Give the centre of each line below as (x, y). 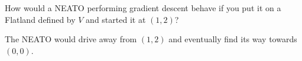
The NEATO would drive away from (71, 39)
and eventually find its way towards (233, 39)
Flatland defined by (40, 19)
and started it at (116, 19)
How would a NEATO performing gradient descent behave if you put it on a (143, 8)
